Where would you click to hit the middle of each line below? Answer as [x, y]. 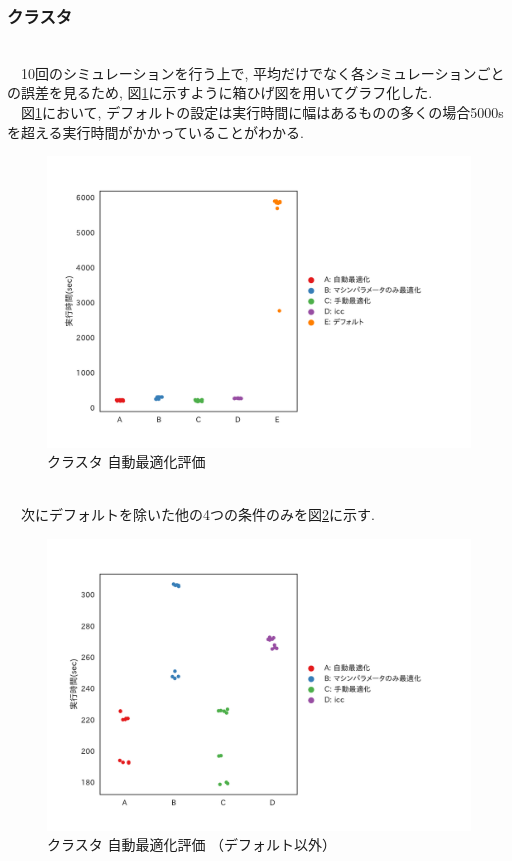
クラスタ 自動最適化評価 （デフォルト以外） [192, 844]
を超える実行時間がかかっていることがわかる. [155, 131]
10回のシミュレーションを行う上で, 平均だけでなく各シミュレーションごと [262, 72]
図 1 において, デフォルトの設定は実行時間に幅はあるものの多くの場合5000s [262, 112]
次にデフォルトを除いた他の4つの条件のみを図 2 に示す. [197, 514]
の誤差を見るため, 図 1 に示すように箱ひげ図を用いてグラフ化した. [220, 92]
